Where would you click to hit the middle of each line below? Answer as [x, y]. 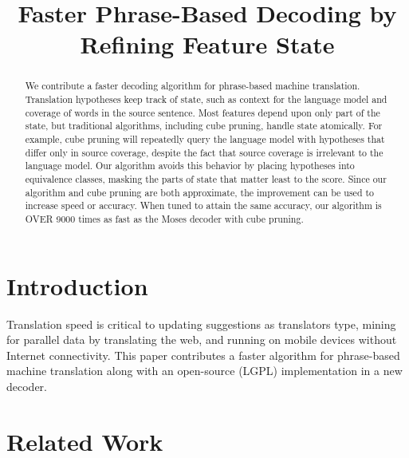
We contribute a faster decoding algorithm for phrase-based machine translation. [193, 86]
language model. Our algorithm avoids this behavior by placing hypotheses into [190, 166]
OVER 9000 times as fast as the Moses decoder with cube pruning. [164, 218]
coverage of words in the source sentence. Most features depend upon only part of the [203, 112]
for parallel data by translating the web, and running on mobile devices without [202, 340]
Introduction [77, 285]
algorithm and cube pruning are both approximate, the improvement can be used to [200, 192]
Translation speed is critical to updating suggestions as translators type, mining [201, 324]
